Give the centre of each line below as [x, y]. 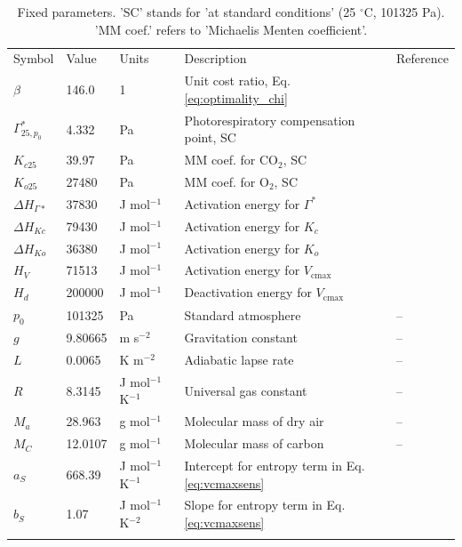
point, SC [210, 137]
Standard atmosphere [243, 314]
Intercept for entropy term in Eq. [275, 465]
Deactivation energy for [248, 292]
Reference [422, 58]
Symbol [34, 58]
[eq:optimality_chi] [236, 97]
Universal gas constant [246, 390]
